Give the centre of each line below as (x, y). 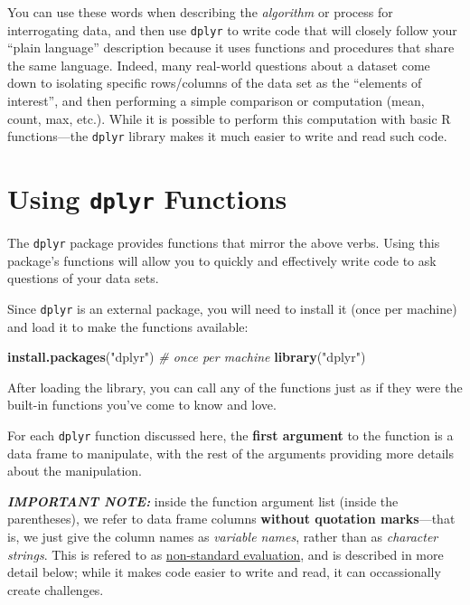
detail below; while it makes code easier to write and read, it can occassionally (224, 572)
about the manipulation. (75, 471)
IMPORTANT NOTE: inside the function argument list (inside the (203, 501)
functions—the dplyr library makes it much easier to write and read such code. (227, 136)
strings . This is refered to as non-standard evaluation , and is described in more (226, 554)
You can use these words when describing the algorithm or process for (200, 12)
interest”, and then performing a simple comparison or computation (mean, (216, 101)
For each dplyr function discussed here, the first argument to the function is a (230, 435)
